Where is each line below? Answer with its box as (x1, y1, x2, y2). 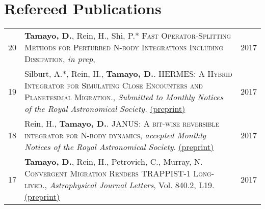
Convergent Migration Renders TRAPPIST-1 (24, 167, 191, 180)
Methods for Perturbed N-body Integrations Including (24, 41, 223, 53)
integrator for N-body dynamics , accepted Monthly (24, 129, 206, 141)
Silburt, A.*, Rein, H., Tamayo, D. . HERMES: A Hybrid (24, 68, 232, 80)
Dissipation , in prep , (24, 53, 95, 65)
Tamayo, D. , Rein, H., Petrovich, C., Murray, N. (24, 156, 203, 168)
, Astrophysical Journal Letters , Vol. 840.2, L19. (44, 179, 215, 191)
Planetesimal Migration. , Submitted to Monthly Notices (24, 91, 224, 103)
